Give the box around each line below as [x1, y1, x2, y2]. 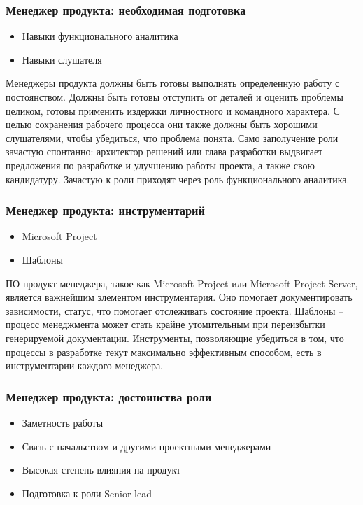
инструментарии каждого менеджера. [6, 358, 164, 373]
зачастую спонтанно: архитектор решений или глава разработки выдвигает [6, 144, 323, 159]
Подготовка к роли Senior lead [22, 485, 152, 500]
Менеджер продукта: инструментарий [6, 201, 205, 219]
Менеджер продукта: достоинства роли [6, 387, 212, 405]
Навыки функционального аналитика [22, 29, 178, 43]
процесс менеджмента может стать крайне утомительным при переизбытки [6, 317, 325, 332]
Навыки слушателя [22, 52, 102, 66]
